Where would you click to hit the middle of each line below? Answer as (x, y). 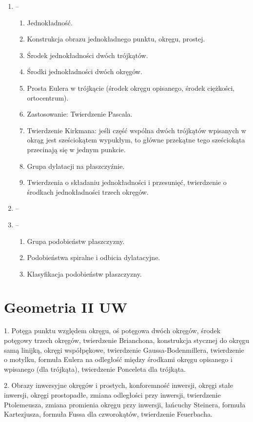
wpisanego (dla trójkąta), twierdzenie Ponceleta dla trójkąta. (95, 369)
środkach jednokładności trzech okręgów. (88, 191)
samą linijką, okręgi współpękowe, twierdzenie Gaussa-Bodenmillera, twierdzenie (124, 350)
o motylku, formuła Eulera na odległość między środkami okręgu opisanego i (118, 359)
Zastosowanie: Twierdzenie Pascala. (80, 114)
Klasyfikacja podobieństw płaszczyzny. (84, 273)
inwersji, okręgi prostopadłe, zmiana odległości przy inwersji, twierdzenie (112, 394)
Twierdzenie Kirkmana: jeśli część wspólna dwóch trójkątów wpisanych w (136, 130)
